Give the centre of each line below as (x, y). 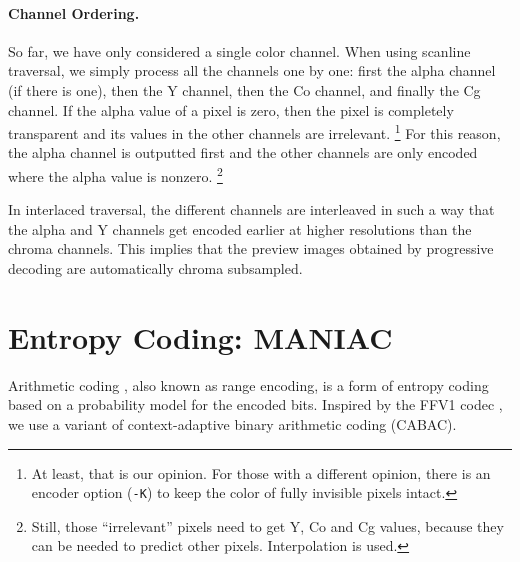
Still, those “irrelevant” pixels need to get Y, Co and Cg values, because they (267, 525)
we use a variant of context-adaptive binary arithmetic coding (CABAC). (232, 423)
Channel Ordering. (74, 12)
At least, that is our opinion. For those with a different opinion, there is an (261, 472)
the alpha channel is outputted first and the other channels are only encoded (243, 152)
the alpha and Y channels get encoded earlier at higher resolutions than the (240, 228)
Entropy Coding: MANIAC (200, 336)
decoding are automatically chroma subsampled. (155, 268)
